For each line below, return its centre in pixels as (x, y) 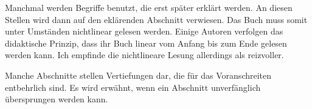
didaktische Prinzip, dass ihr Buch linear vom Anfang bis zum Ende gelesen (146, 43)
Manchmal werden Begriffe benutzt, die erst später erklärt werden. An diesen (149, 7)
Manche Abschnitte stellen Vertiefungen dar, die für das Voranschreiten (138, 75)
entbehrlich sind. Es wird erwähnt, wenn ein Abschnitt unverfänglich (133, 87)
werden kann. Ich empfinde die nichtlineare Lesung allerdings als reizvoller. (144, 55)
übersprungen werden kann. (57, 99)
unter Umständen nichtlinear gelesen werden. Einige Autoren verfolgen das (144, 31)
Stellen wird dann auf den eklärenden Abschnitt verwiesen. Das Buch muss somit (156, 19)
